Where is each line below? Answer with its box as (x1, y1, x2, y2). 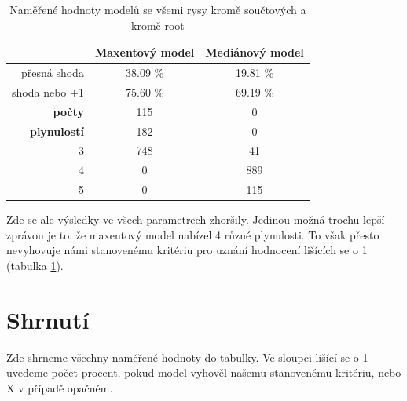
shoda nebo (12, 83, 67, 100)
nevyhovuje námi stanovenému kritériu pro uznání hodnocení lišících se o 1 (6, 242, 368, 258)
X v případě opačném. (6, 379, 113, 396)
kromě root (131, 16, 185, 33)
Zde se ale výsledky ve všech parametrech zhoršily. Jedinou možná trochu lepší (6, 211, 385, 228)
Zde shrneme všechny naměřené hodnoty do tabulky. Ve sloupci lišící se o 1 (6, 348, 368, 365)
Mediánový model (205, 44, 304, 60)
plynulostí (29, 122, 84, 139)
